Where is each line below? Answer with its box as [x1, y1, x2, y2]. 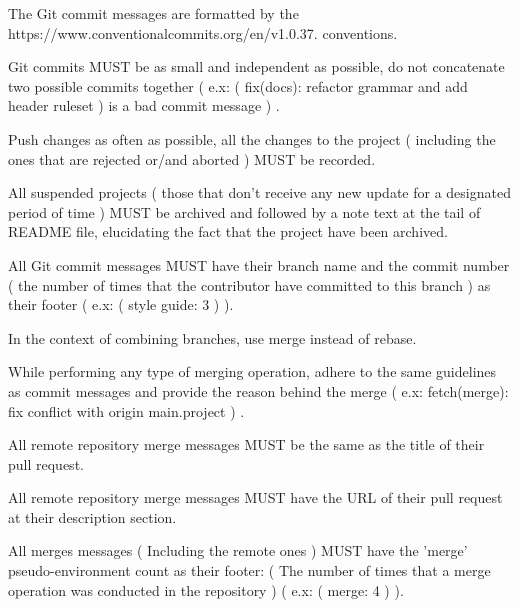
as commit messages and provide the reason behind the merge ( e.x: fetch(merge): [8, 380, 509, 401]
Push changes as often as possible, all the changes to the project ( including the [8, 128, 496, 149]
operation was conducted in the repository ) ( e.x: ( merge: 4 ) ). [8, 579, 404, 600]
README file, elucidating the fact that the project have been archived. [8, 221, 448, 242]
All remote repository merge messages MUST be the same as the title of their [8, 434, 485, 455]
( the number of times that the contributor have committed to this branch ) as [8, 274, 491, 295]
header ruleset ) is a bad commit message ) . [8, 95, 280, 116]
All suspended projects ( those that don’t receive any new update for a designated [8, 182, 511, 203]
